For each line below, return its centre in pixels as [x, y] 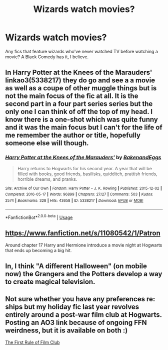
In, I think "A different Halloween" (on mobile [76, 266]
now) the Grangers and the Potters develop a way [84, 274]
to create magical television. [50, 282]
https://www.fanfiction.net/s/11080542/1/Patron [83, 233]
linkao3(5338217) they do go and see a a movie [80, 81]
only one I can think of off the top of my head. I [79, 112]
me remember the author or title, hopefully [73, 135]
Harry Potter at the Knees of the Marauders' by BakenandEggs [83, 158]
